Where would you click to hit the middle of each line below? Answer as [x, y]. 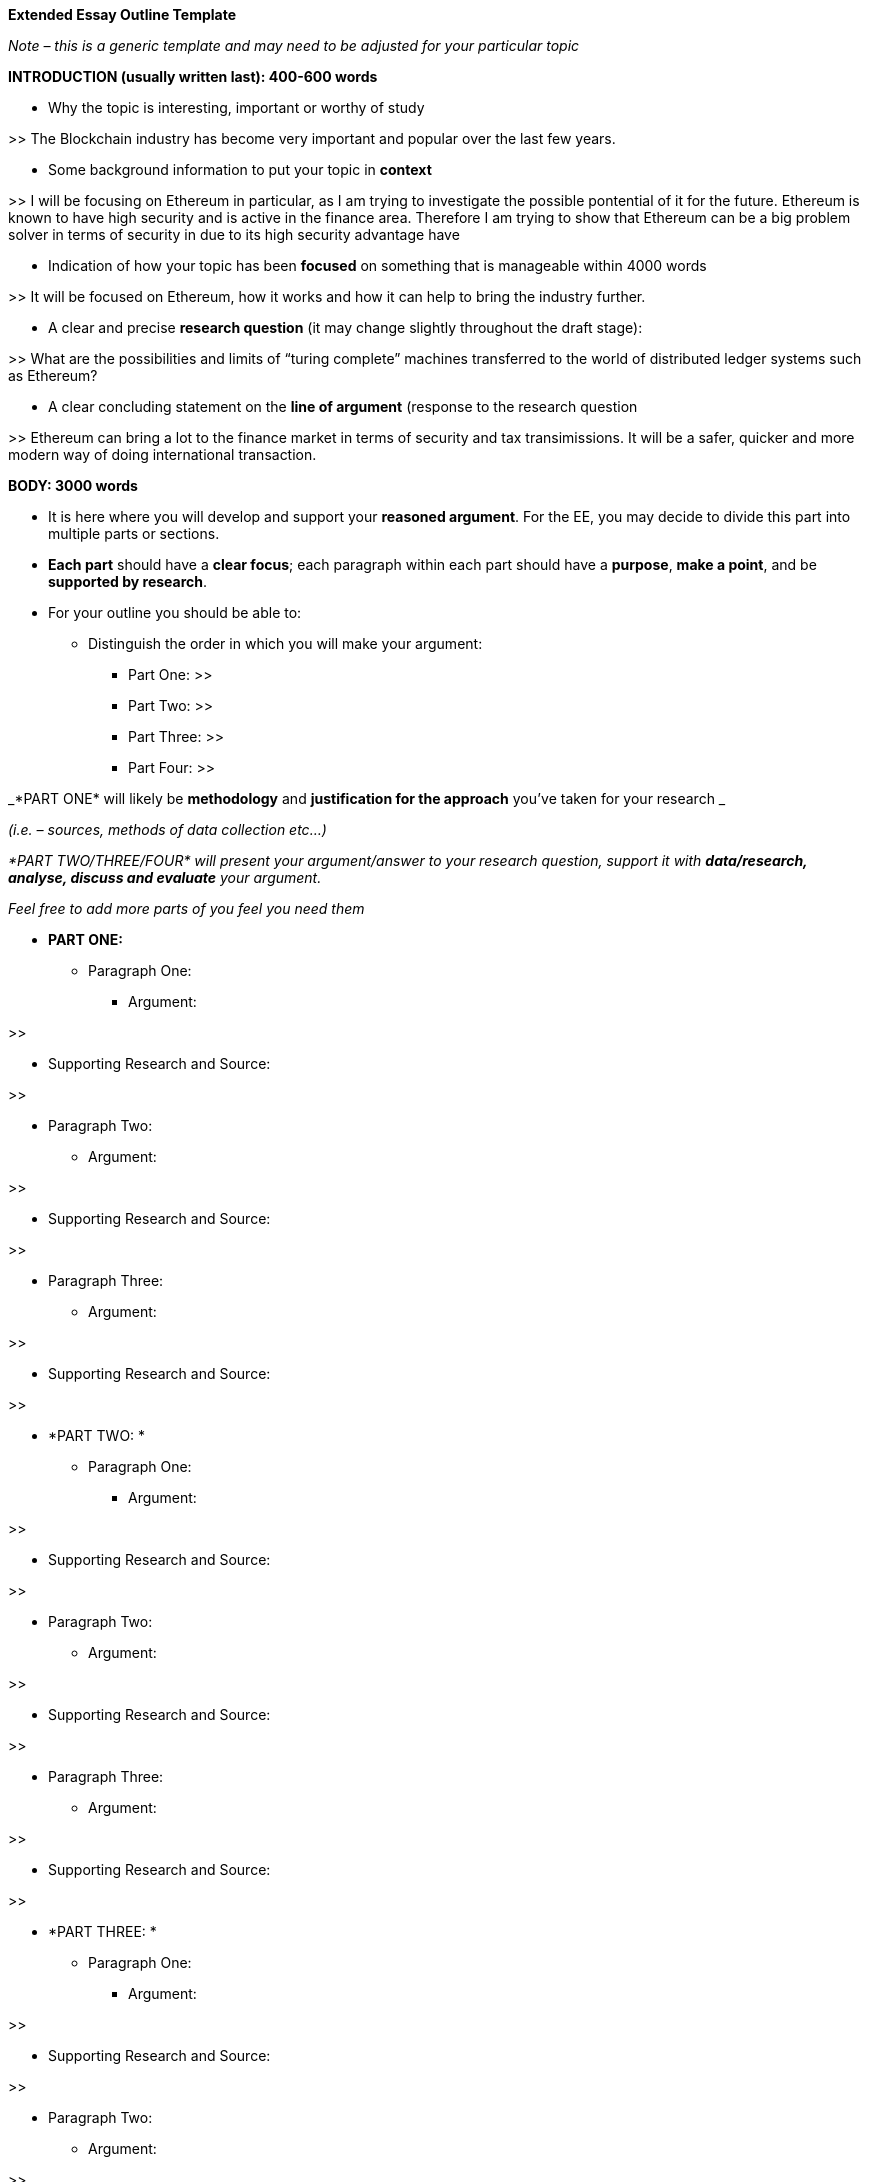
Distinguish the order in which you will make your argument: [285, 643]
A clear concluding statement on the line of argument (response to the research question [343, 406]
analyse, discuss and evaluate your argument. [165, 877]
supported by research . [128, 581]
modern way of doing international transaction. [162, 454]
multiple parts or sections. [134, 533]
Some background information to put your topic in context [240, 169]
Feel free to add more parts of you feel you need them [186, 908]
